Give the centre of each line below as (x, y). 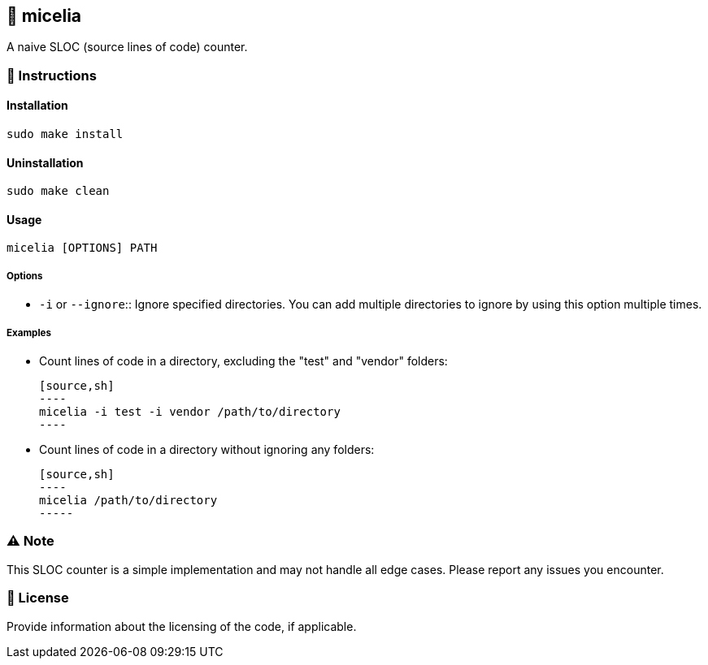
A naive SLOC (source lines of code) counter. (127, 47)
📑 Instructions (52, 75)
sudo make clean (58, 191)
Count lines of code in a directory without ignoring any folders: (207, 450)
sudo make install (65, 134)
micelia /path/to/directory (128, 501)
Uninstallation (45, 162)
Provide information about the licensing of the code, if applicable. (182, 626)
